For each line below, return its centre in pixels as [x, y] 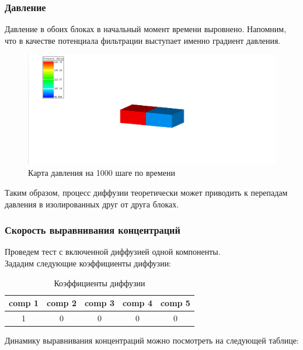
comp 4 [137, 303]
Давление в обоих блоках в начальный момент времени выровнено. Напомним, [146, 29]
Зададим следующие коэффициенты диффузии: [88, 263]
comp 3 [99, 303]
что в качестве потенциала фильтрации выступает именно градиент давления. [143, 40]
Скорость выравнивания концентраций [93, 230]
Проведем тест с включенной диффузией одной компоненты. [113, 252]
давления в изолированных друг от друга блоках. [92, 204]
